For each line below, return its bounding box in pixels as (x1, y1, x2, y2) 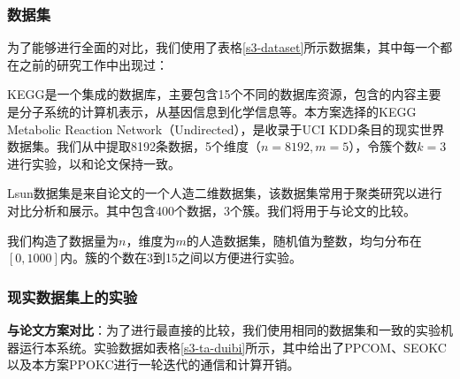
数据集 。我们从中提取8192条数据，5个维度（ (7, 137, 261, 155)
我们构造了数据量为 (7, 231, 119, 249)
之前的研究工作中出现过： (19, 55, 168, 73)
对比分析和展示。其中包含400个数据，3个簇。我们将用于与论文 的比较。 (7, 201, 416, 219)
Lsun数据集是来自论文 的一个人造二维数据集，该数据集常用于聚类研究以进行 (7, 184, 442, 202)
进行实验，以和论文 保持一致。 (7, 154, 180, 172)
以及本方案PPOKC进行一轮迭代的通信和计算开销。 (7, 355, 300, 374)
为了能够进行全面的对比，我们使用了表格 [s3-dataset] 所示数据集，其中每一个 (7, 38, 441, 57)
